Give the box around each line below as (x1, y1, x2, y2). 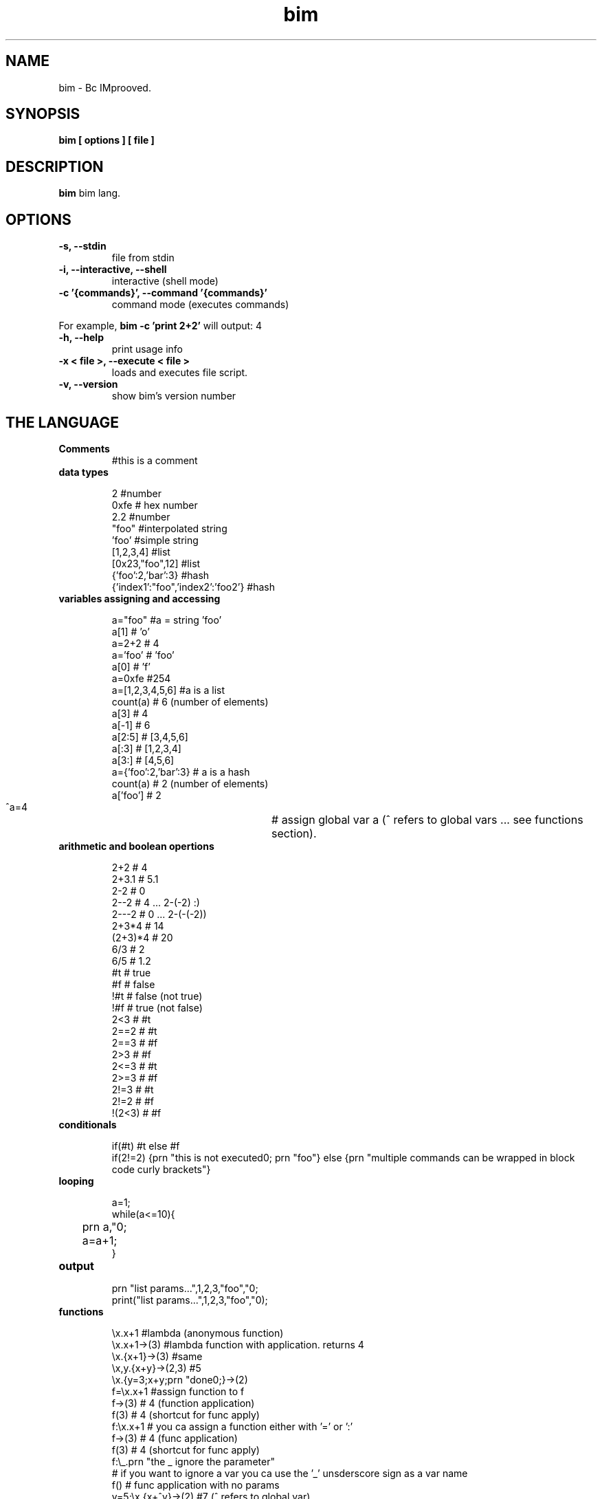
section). (271, 826, 317, 840)
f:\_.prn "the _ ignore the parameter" (111, 1455, 275, 1467)
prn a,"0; (82, 1219, 127, 1234)
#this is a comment (111, 454, 198, 466)
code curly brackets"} (111, 1163, 211, 1175)
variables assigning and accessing (58, 592, 221, 604)
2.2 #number (111, 510, 170, 523)
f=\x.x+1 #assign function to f (111, 1385, 245, 1397)
